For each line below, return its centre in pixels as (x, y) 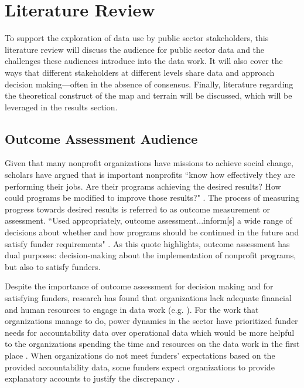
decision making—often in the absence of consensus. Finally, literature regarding (149, 84)
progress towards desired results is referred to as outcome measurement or (137, 209)
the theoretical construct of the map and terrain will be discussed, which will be (148, 95)
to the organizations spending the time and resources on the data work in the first (152, 344)
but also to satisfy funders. (53, 266)
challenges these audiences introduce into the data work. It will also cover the (144, 61)
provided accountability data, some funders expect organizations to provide (140, 367)
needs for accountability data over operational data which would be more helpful (150, 332)
